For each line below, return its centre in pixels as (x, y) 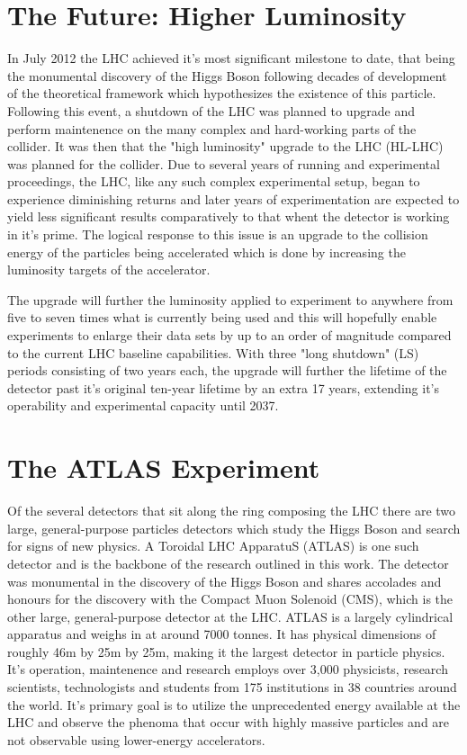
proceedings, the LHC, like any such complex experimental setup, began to (214, 181)
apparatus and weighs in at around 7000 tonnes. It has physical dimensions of (222, 634)
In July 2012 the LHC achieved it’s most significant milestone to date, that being (231, 58)
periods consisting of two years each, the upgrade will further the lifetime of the (227, 370)
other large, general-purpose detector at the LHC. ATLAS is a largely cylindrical (230, 616)
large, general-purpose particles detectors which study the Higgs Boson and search (234, 528)
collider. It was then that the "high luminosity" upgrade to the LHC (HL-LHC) (225, 146)
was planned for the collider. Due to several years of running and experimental (224, 163)
